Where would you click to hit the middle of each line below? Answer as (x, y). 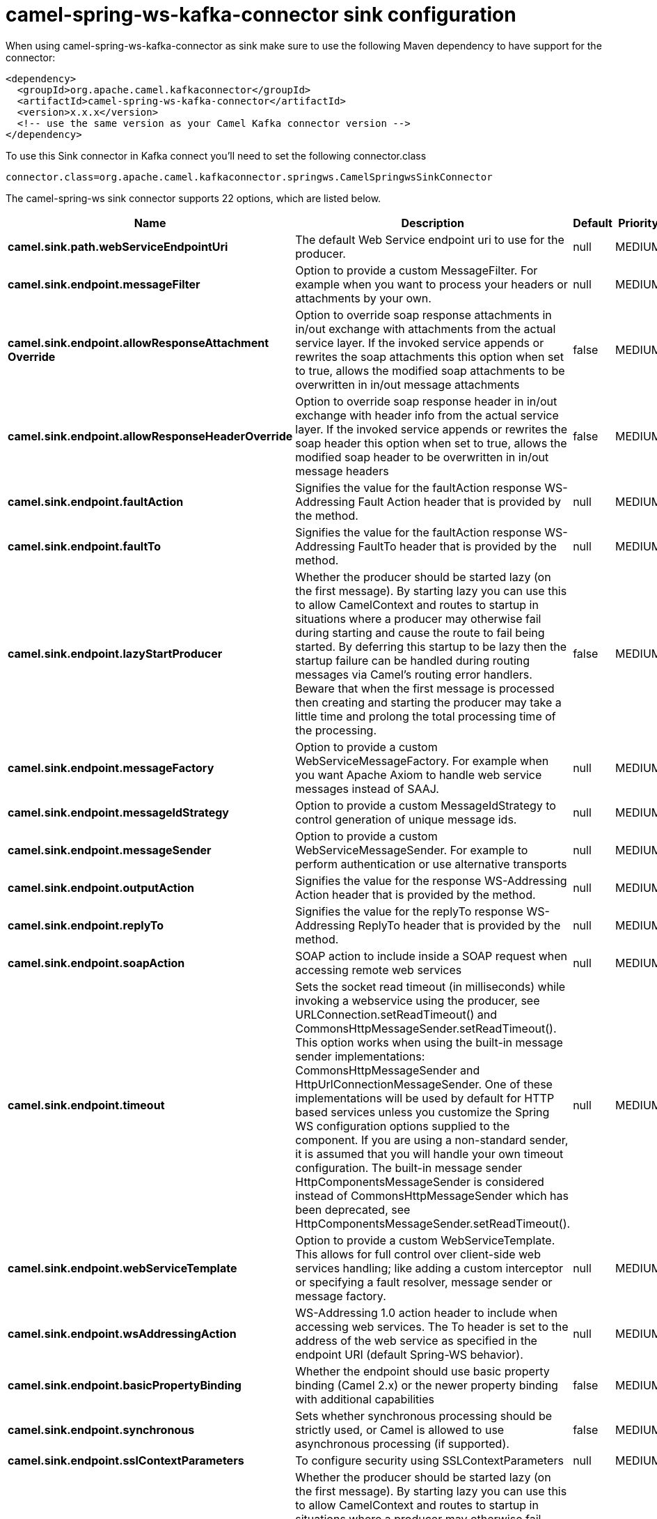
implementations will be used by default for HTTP (425, 1098)
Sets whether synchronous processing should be (424, 1416)
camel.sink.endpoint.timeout (86, 1105)
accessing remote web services (379, 970)
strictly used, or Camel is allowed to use (400, 1429)
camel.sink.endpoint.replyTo (86, 925)
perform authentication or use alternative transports (431, 864)
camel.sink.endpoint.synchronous (101, 1429)
